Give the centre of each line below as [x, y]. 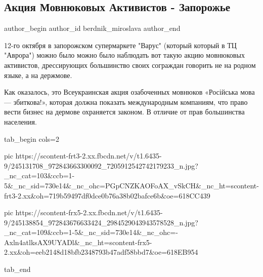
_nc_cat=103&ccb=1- [39, 175]
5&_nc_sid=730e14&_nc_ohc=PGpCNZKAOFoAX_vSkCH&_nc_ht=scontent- [131, 185]
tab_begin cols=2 [32, 138]
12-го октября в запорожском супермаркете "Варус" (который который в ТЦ [120, 45]
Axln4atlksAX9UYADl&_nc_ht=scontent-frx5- [78, 242]
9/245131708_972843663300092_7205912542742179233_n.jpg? [101, 165]
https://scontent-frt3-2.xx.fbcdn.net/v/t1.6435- [89, 156]
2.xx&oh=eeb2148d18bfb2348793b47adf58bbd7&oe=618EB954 [101, 252]
